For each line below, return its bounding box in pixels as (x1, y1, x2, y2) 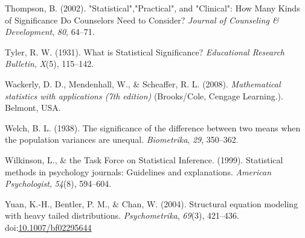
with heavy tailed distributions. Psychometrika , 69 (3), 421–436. (5, 209, 239, 222)
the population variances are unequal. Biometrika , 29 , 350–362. (5, 133, 239, 146)
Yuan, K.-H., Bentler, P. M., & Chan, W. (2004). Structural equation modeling (5, 197, 298, 210)
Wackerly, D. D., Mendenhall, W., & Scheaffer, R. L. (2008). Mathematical (5, 77, 281, 90)
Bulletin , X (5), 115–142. (5, 57, 94, 70)
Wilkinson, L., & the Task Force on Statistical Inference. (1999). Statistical (5, 153, 283, 166)
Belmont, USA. (5, 101, 61, 114)
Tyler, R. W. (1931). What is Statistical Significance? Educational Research (5, 45, 284, 58)
